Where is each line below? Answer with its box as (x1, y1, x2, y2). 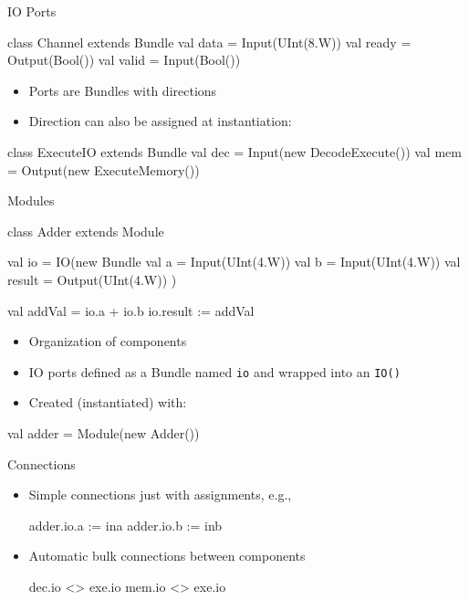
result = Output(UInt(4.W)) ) (7, 269, 177, 289)
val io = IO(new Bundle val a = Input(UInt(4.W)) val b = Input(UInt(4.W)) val (7, 252, 461, 271)
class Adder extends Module (7, 221, 164, 240)
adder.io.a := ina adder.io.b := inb (28, 515, 223, 534)
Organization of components (28, 332, 187, 351)
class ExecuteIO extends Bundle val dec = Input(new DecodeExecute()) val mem (7, 142, 462, 161)
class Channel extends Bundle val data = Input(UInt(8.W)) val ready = (7, 32, 412, 51)
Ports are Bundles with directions (28, 80, 217, 100)
